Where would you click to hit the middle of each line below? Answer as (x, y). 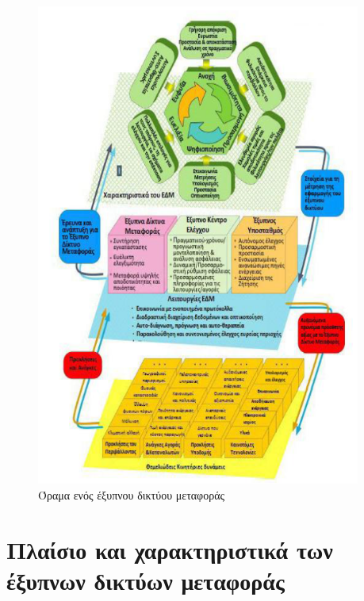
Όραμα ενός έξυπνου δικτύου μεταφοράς (132, 494)
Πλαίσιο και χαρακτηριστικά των (170, 549)
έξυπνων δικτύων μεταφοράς (146, 580)
